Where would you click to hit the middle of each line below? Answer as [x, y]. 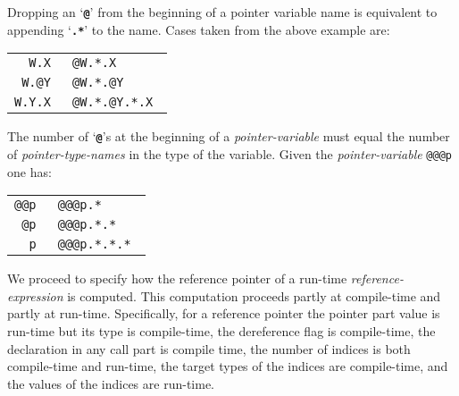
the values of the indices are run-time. [111, 383]
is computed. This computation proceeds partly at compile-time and [254, 295]
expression [35, 295]
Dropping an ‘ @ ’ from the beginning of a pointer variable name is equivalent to [222, 12]
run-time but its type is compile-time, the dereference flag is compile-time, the [221, 331]
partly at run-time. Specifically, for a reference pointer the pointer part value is [224, 313]
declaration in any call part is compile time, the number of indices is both [209, 348]
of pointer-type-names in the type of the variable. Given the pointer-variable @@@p [229, 153]
